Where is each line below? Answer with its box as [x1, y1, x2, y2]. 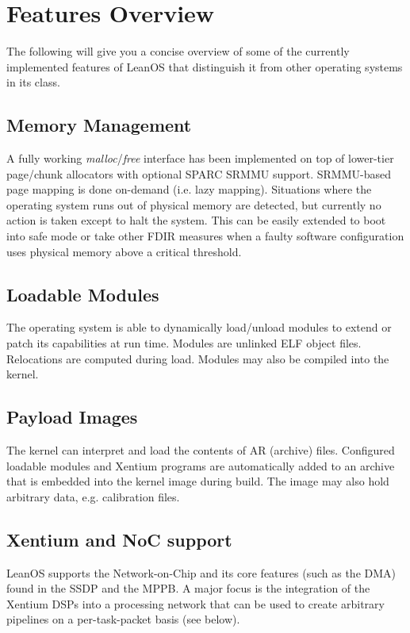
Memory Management [6, 113, 192, 137]
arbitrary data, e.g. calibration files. [6, 488, 180, 504]
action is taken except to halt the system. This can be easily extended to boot [6, 212, 386, 228]
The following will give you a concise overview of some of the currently [6, 43, 350, 59]
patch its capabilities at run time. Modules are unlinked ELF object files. [6, 335, 362, 351]
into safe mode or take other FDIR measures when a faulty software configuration [6, 228, 404, 244]
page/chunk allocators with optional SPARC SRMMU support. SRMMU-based [6, 165, 391, 182]
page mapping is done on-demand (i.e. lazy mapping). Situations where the [6, 181, 372, 198]
